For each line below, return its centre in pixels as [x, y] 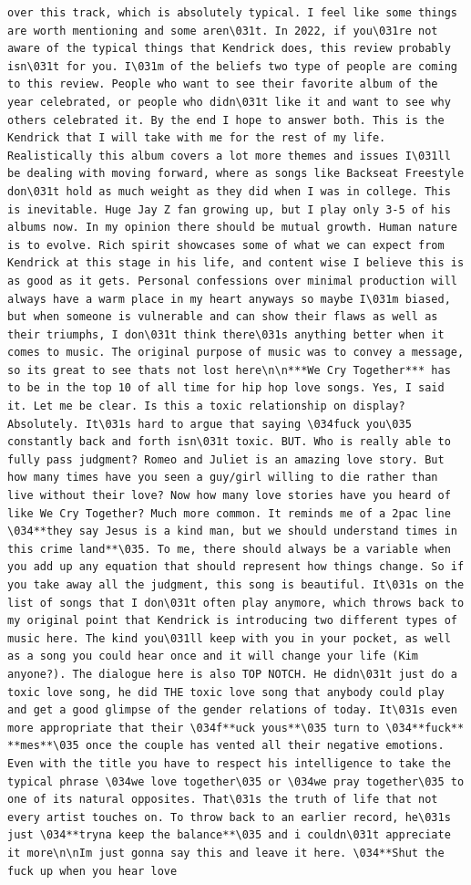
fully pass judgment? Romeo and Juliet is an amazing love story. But [226, 459]
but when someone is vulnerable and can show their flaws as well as [223, 317]
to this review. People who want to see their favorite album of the [223, 84]
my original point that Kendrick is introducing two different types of [232, 621]
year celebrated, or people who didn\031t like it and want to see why [229, 102]
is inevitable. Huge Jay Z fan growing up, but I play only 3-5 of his [229, 209]
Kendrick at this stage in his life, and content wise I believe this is [236, 263]
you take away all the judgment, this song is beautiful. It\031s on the [236, 585]
